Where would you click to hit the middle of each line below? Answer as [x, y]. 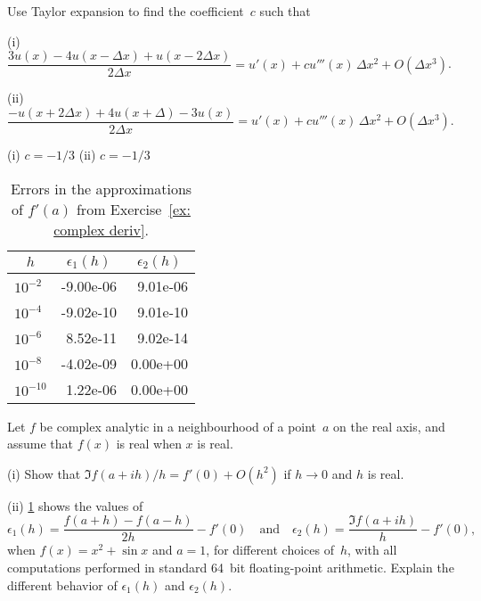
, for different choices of [270, 550]
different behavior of [62, 585]
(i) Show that [44, 473]
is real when [149, 444]
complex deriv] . [101, 229]
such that [285, 11]
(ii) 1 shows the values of [75, 505]
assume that [41, 444]
